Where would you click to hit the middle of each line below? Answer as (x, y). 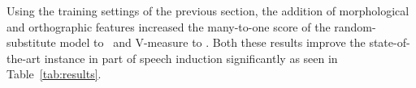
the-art (24, 58)
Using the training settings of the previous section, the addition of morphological (208, 10)
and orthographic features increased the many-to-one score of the (169, 26)
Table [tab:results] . (54, 74)
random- (355, 26)
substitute (31, 42)
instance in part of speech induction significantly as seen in (191, 58)
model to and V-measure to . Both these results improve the (212, 42)
